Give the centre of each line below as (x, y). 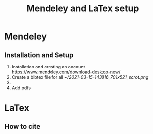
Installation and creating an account (48, 67)
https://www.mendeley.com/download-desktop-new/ (66, 72)
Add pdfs (21, 88)
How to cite (23, 126)
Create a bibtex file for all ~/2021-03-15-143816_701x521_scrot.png (80, 77)
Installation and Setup (39, 55)
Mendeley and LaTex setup (83, 9)
